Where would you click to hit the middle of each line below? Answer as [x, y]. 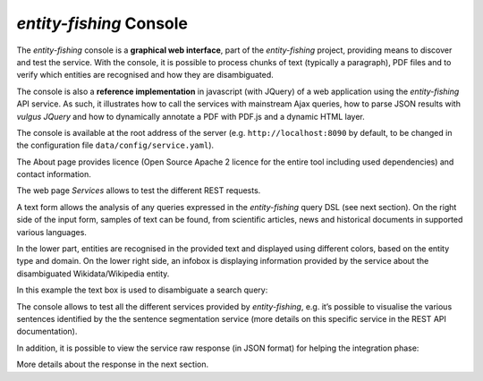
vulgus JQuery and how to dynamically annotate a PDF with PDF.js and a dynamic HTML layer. [191, 116]
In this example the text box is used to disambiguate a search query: [142, 290]
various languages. [51, 232]
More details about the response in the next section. [113, 364]
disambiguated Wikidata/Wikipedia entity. [93, 274]
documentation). [47, 332]
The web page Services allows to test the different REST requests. [139, 190]
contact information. [54, 174]
